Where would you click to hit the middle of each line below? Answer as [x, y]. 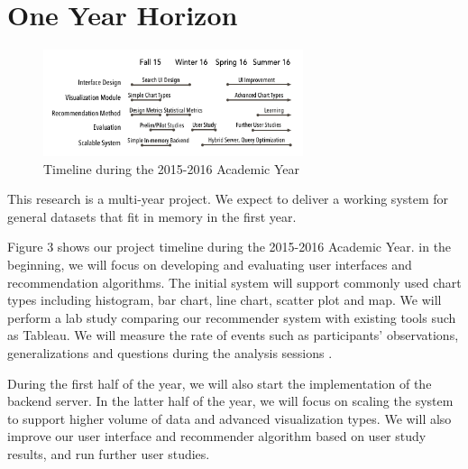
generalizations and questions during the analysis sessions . [170, 352]
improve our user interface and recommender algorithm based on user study [217, 436]
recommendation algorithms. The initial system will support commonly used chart [234, 282]
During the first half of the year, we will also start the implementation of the [220, 383]
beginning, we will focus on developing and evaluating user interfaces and [210, 265]
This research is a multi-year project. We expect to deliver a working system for [228, 199]
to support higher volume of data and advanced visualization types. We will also [229, 418]
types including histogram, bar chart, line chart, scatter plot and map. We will [225, 300]
